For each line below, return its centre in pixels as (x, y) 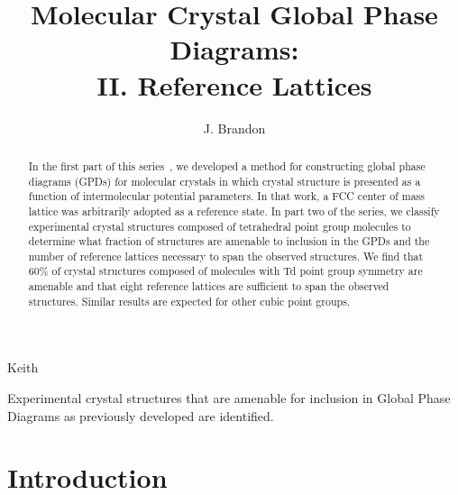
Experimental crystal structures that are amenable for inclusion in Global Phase (229, 398)
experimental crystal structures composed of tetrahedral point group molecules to (220, 226)
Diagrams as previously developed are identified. (141, 415)
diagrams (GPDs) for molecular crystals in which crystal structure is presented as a (224, 181)
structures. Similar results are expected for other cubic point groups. (189, 301)
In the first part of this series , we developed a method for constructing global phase (227, 165)
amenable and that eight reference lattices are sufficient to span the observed (209, 286)
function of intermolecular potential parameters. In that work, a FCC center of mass (226, 196)
